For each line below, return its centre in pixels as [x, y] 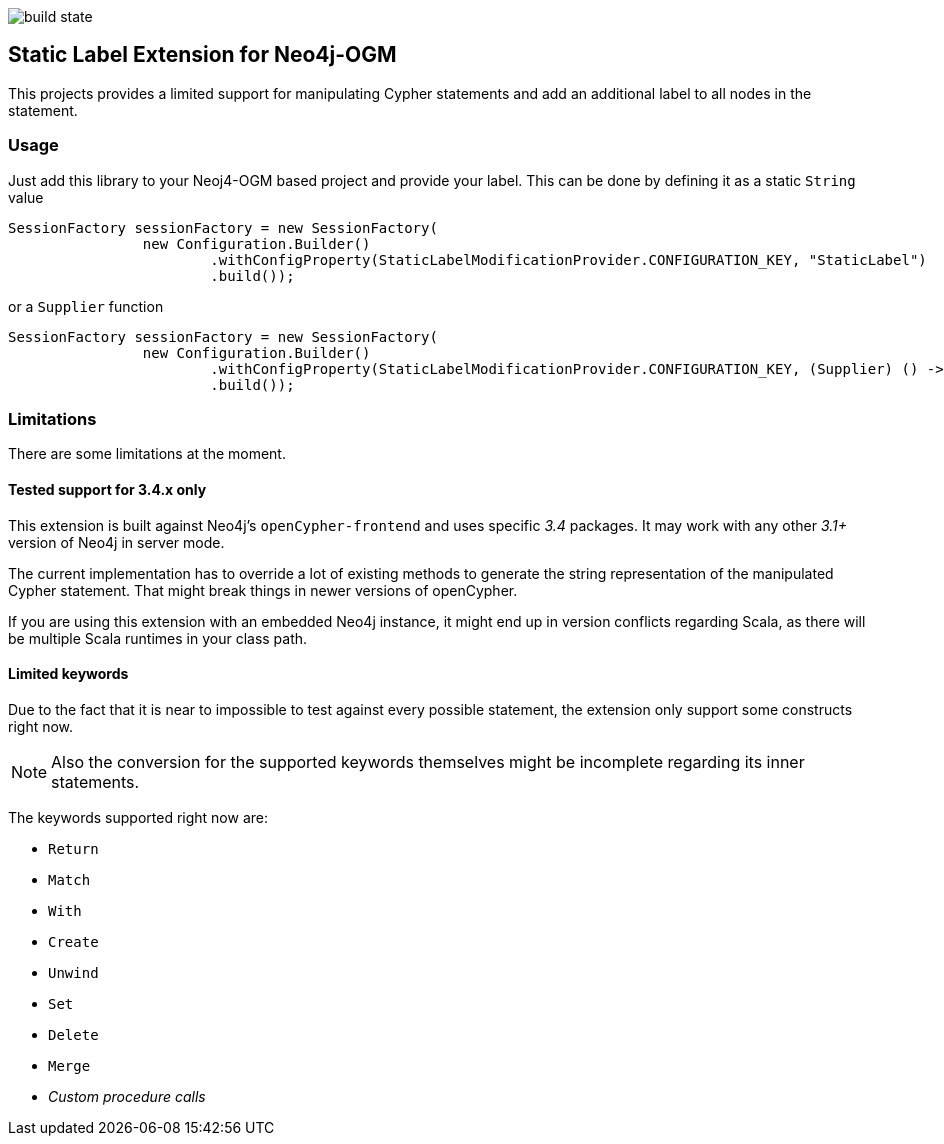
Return [73, 848]
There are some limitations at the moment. [147, 454]
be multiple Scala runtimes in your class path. [158, 638]
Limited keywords [68, 674]
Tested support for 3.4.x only [107, 489]
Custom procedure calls [127, 1096]
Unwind [73, 972]
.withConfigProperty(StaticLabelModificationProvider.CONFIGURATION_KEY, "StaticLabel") [568, 259]
